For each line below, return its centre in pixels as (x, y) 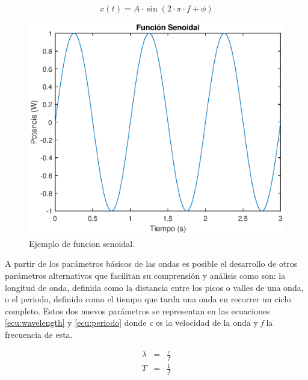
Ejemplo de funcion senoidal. (82, 243)
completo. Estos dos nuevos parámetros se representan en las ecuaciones (137, 310)
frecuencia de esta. (39, 334)
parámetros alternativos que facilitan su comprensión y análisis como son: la (145, 275)
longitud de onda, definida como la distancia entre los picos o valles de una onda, (154, 287)
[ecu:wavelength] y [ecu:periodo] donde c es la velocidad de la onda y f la (139, 322)
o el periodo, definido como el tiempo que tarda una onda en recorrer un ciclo (148, 299)
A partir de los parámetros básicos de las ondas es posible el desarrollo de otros (151, 263)
